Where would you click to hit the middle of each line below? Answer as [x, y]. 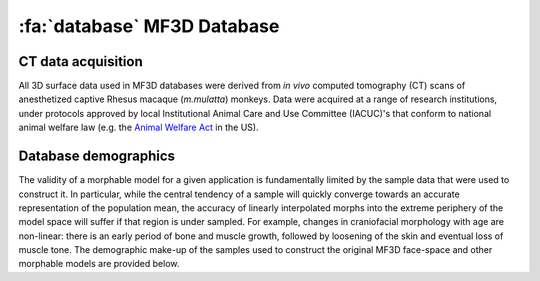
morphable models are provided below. [99, 264]
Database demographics [96, 156]
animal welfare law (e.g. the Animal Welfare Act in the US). [138, 127]
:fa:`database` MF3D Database [149, 26]
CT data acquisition [81, 61]
